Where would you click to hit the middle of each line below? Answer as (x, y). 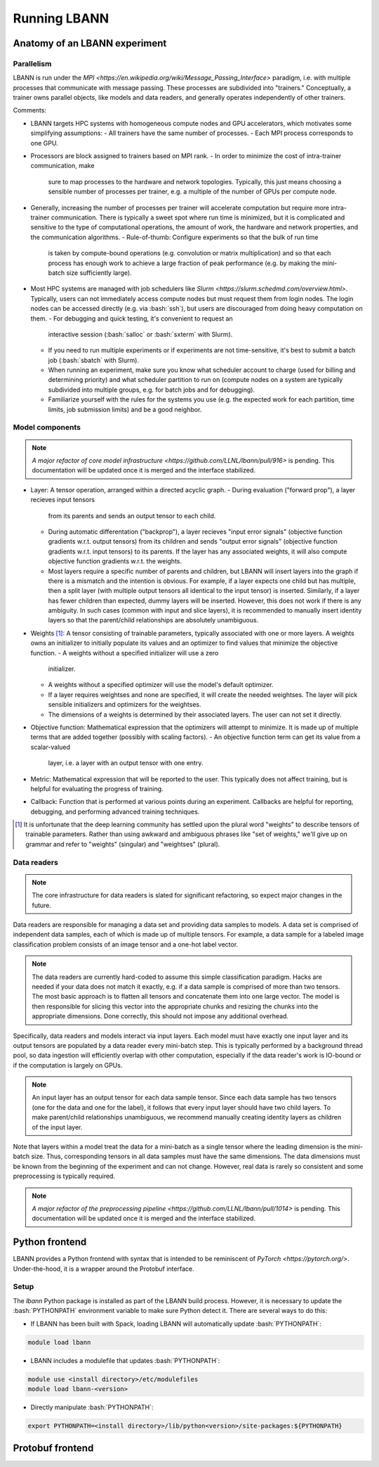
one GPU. (45, 143)
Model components (47, 428)
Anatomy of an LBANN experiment (90, 43)
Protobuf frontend (53, 1448)
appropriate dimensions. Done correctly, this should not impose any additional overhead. (160, 1016)
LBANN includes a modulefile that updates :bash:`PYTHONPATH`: (125, 1360)
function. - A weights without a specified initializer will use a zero (125, 653)
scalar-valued (50, 747)
